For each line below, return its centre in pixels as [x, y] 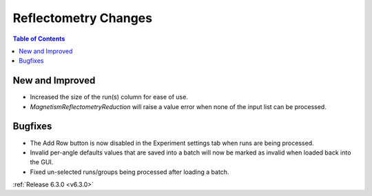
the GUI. [42, 162]
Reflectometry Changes [83, 18]
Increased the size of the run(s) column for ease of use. [109, 97]
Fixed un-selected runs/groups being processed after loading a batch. [130, 172]
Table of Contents [39, 39]
